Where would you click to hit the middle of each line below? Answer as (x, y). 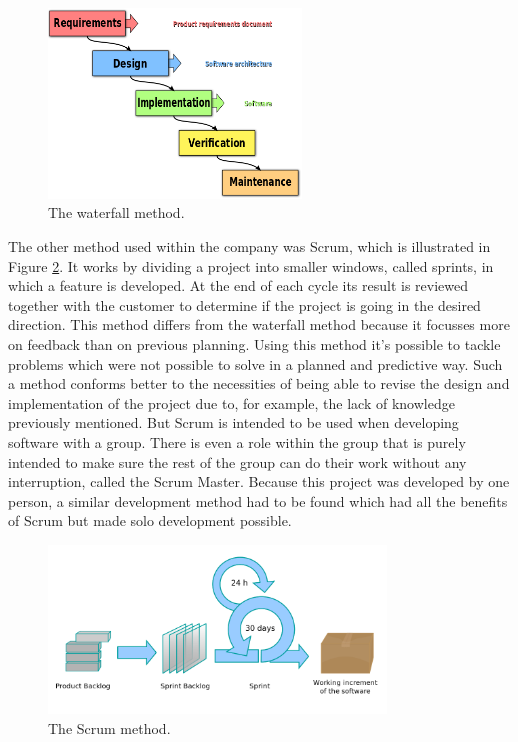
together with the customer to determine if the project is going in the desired (244, 304)
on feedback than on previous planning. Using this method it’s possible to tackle (254, 343)
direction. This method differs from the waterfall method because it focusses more (259, 324)
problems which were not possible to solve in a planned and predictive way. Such (255, 363)
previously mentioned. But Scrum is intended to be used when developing (233, 422)
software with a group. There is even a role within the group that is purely (237, 441)
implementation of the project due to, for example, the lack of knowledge (231, 402)
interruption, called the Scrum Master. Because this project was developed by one (259, 481)
